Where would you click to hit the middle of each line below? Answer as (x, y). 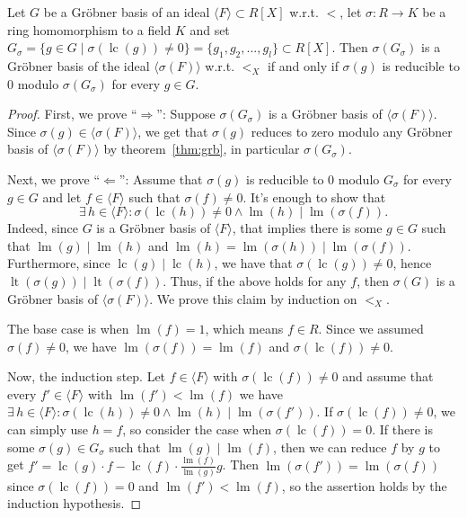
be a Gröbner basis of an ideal (127, 12)
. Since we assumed (371, 329)
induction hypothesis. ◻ (75, 503)
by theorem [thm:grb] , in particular (202, 149)
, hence (412, 263)
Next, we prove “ (54, 179)
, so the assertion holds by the (364, 485)
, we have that (253, 263)
